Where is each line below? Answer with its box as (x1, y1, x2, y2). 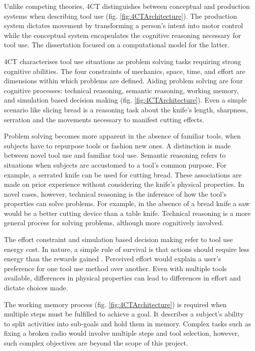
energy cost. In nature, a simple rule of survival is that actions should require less (4, 244, 250, 254)
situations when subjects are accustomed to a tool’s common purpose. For (4, 159, 227, 170)
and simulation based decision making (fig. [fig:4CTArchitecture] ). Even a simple (4, 95, 247, 105)
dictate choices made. (4, 282, 68, 293)
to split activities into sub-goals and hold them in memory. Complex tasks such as (4, 318, 251, 328)
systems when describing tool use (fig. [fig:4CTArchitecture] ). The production (4, 10, 237, 21)
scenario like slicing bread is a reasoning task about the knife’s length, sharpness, (4, 104, 248, 114)
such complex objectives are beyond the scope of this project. (4, 338, 188, 348)
